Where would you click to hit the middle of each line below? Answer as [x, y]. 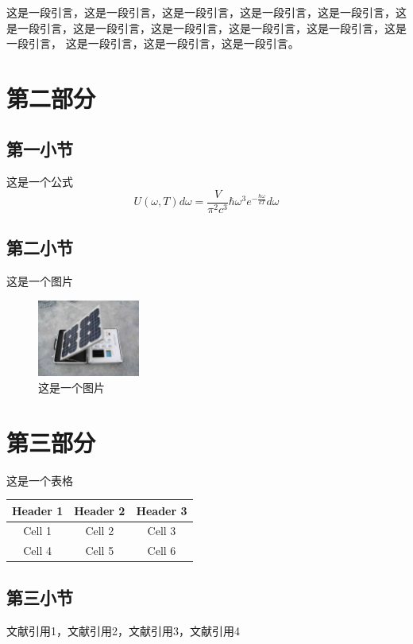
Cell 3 [162, 531]
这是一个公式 [40, 182]
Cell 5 [100, 551]
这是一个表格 [40, 480]
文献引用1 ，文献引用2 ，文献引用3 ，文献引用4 [123, 630]
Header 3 [162, 510]
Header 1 [38, 510]
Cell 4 [37, 551]
